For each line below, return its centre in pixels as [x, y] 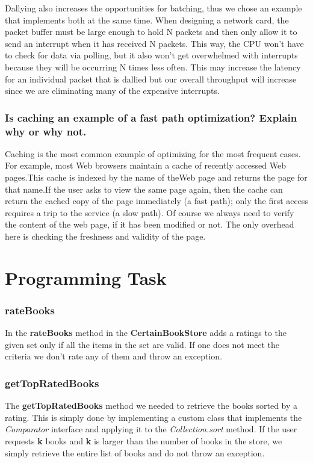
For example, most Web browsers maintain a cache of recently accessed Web [145, 165]
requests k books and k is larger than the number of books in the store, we [144, 441]
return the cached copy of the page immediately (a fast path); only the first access [156, 201]
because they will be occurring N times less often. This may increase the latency [153, 67]
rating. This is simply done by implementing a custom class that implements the [153, 417]
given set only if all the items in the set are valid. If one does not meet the [142, 344]
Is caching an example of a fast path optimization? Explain [151, 117]
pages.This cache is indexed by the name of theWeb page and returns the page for [156, 177]
